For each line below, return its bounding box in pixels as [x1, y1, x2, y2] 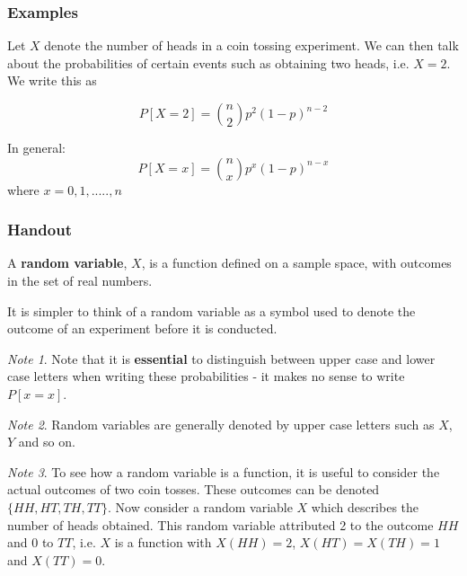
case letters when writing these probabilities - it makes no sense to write [7, 367, 405, 385]
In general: [7, 138, 66, 156]
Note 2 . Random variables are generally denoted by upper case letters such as [7, 414, 435, 433]
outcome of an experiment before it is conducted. [7, 319, 278, 338]
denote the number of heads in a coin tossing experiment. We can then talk [44, 36, 459, 55]
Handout [7, 218, 72, 241]
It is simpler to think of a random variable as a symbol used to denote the [7, 301, 416, 320]
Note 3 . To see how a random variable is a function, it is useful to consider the [7, 462, 440, 481]
